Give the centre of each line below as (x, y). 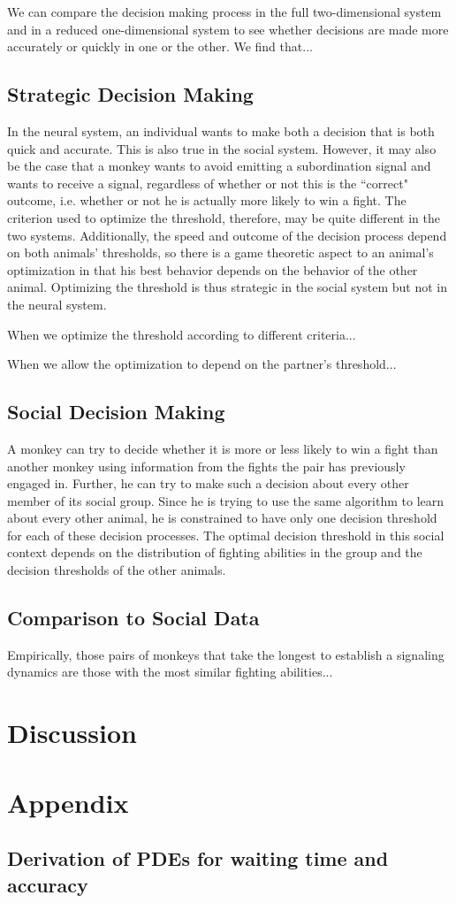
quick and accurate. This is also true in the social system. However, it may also (222, 148)
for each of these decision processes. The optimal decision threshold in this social (226, 535)
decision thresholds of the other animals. (117, 570)
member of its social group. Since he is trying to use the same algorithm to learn (226, 500)
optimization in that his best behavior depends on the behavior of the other (213, 269)
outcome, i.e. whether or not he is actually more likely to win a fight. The (207, 200)
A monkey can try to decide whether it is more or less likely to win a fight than (223, 448)
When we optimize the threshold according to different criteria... (182, 334)
